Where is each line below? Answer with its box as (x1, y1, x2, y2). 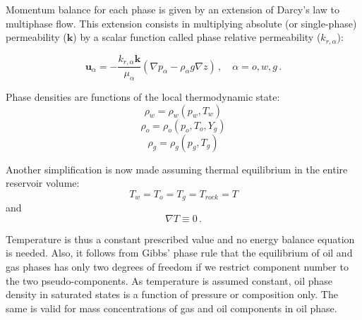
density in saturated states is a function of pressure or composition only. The (6, 287, 338, 302)
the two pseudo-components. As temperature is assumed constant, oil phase (6, 273, 333, 288)
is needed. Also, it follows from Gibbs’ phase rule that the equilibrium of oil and (6, 245, 353, 260)
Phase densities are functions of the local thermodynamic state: (6, 89, 280, 104)
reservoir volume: (6, 176, 80, 190)
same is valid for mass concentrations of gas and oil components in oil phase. (6, 300, 337, 315)
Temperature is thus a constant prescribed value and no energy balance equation (6, 231, 355, 246)
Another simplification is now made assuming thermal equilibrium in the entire (6, 161, 348, 176)
